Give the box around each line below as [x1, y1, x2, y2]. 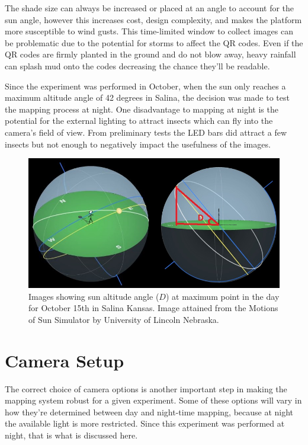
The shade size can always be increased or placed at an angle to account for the [5, 2, 294, 14]
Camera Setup [5, 348, 124, 372]
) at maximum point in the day [165, 290, 280, 302]
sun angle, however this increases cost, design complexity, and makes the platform [5, 13, 302, 25]
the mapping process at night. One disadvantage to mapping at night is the [5, 103, 278, 115]
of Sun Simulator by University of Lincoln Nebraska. [28, 313, 219, 325]
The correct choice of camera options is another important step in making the [5, 382, 287, 395]
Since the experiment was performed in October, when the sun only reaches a [5, 79, 286, 92]
